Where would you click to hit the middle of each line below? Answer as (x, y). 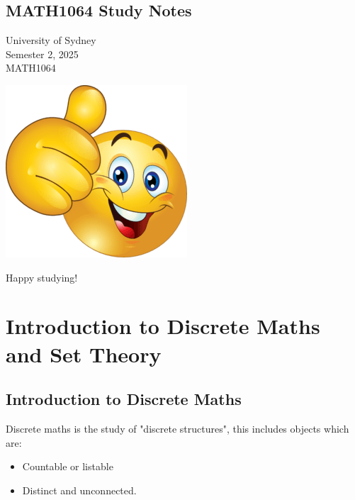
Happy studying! (42, 277)
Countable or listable (68, 466)
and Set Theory (84, 354)
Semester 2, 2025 (42, 54)
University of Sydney (51, 40)
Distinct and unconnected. (79, 490)
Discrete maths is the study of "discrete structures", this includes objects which (177, 428)
